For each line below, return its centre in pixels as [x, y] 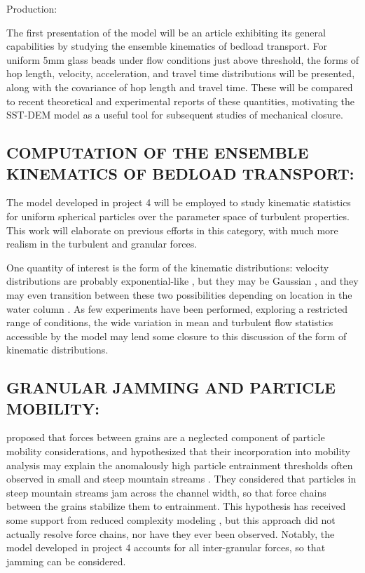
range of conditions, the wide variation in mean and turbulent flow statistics [170, 322]
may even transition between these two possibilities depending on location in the [179, 294]
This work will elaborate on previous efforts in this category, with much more [172, 230]
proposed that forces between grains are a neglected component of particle [166, 437]
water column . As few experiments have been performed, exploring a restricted [177, 308]
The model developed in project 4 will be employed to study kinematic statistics [179, 202]
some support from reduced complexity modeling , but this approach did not [171, 520]
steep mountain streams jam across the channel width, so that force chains [166, 492]
